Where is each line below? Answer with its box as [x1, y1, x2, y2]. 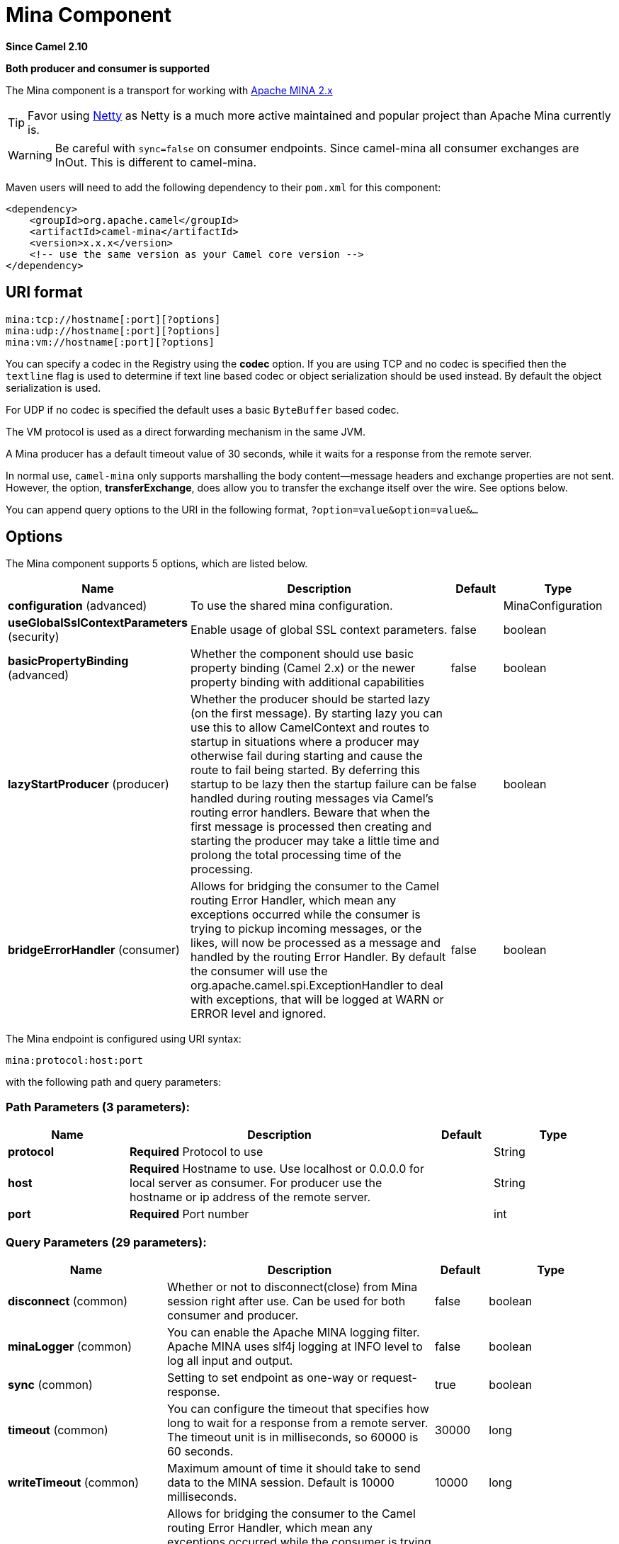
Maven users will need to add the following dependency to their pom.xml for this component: [6, 181, 441, 193]
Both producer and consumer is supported [6, 62, 210, 74]
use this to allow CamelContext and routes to [191, 720, 430, 735]
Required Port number [130, 1207, 249, 1222]
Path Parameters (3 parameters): [6, 1099, 190, 1114]
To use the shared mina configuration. [191, 598, 393, 613]
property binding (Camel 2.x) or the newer [191, 661, 416, 676]
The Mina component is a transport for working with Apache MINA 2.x [6, 84, 333, 96]
